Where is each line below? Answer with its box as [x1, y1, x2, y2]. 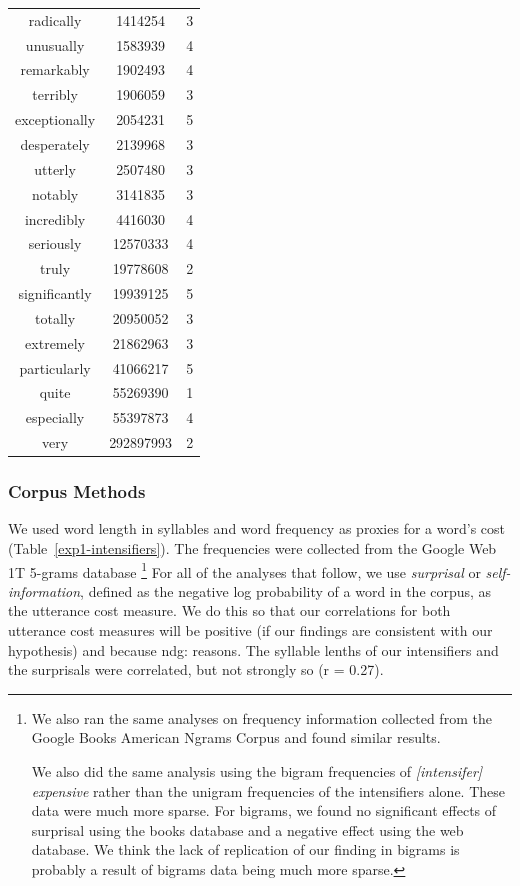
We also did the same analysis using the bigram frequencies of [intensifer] [31, 761, 483, 781]
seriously [28, 233, 82, 254]
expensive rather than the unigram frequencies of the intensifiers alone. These [31, 780, 506, 801]
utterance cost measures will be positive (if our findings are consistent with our [8, 620, 493, 641]
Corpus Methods [8, 479, 146, 504]
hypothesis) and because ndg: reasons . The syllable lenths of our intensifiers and [8, 639, 499, 660]
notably [31, 183, 79, 204]
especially [25, 407, 85, 428]
